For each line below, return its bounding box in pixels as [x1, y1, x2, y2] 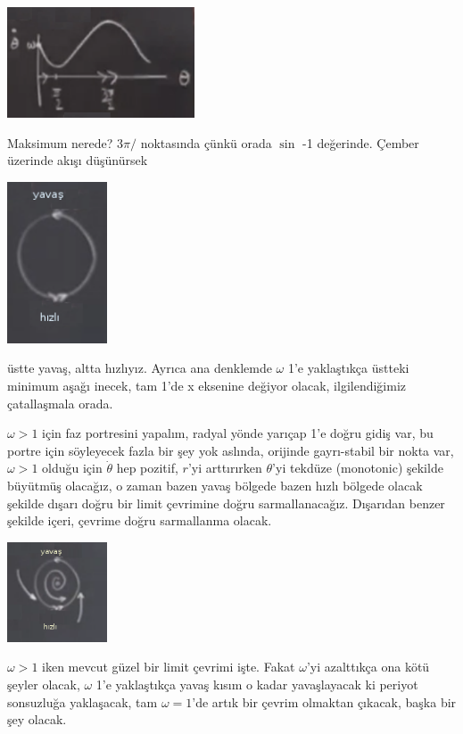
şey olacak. [7, 710, 67, 729]
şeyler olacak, [7, 675, 80, 693]
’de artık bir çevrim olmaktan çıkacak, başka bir [192, 692, 457, 711]
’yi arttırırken [187, 458, 262, 477]
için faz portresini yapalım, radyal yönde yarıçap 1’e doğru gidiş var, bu [42, 424, 434, 442]
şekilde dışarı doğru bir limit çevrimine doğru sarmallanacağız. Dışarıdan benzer [7, 493, 445, 512]
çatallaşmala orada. [7, 393, 113, 412]
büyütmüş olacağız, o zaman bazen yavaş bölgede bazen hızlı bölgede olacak [7, 476, 423, 495]
